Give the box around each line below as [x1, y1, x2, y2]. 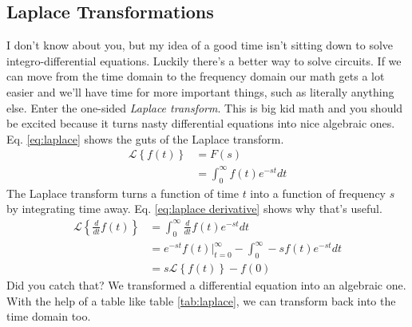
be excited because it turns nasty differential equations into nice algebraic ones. [6, 115, 395, 132]
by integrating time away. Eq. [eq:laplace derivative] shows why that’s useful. [6, 200, 382, 217]
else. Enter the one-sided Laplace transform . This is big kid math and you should [6, 99, 403, 116]
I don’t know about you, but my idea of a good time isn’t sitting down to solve [6, 37, 394, 53]
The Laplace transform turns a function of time [6, 184, 239, 201]
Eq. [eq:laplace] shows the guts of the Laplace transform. [6, 130, 284, 147]
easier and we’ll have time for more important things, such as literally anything [6, 83, 394, 100]
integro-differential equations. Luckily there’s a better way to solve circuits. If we [6, 52, 402, 69]
